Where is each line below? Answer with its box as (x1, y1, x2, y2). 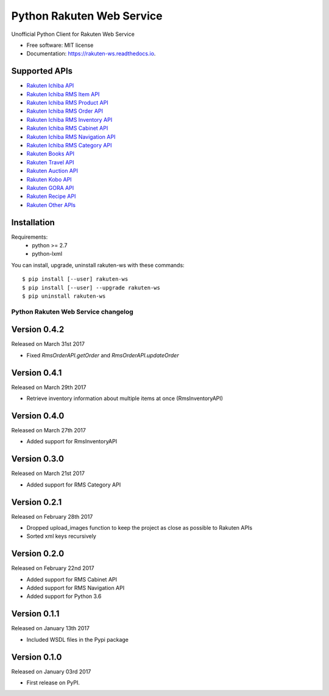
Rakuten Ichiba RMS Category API (26, 141, 112, 149)
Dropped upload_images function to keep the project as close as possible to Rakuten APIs (26, 524, 253, 531)
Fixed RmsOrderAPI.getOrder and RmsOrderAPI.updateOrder (26, 351, 179, 359)
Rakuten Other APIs (26, 201, 76, 208)
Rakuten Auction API (26, 167, 79, 175)
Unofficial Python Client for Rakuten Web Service (11, 30, 135, 38)
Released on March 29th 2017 (11, 384, 87, 391)
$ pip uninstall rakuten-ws (22, 292, 106, 300)
